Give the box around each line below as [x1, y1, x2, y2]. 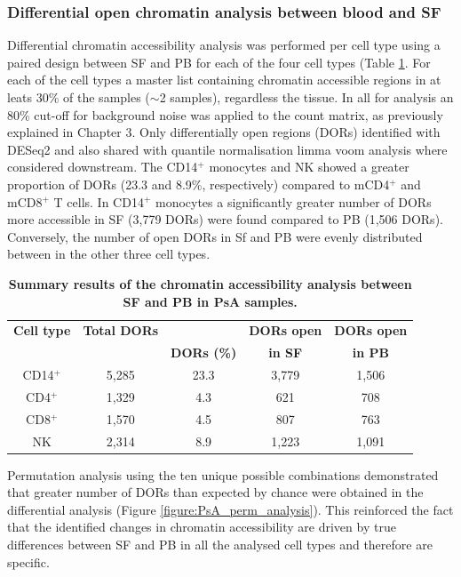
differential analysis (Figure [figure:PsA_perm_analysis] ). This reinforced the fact [7, 500, 454, 518]
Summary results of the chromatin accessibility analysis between [8, 274, 412, 293]
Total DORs [83, 321, 159, 340]
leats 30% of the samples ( [7, 88, 150, 106]
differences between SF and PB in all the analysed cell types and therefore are [7, 535, 433, 554]
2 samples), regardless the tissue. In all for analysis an [159, 88, 454, 106]
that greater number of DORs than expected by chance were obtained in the [7, 483, 424, 501]
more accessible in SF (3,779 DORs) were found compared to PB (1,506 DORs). [7, 210, 443, 228]
